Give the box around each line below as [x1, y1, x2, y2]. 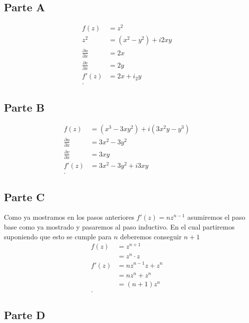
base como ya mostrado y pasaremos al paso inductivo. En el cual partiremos [4, 222, 235, 232]
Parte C [4, 189, 45, 204]
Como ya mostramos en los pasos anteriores [4, 212, 134, 222]
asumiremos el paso [187, 212, 246, 222]
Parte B [4, 99, 45, 115]
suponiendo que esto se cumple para [4, 231, 112, 241]
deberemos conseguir [120, 231, 182, 241]
